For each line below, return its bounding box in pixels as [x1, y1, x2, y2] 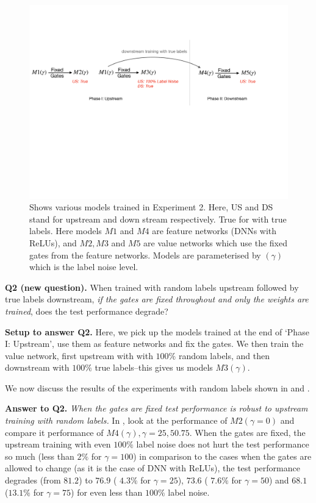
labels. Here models [29, 224, 102, 237]
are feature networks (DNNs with [152, 224, 277, 237]
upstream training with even [5, 438, 111, 451]
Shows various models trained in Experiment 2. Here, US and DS [29, 201, 273, 213]
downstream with [5, 361, 70, 374]
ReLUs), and [29, 236, 77, 249]
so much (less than [5, 449, 74, 462]
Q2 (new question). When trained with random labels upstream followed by [5, 280, 299, 293]
